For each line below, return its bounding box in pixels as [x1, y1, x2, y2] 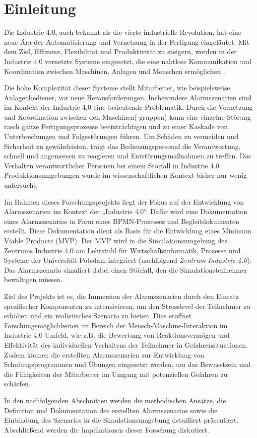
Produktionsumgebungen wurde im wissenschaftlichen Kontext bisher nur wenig [4, 170, 247, 180]
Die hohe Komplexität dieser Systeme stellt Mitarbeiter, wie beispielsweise [4, 82, 230, 93]
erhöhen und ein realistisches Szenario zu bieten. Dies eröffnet [4, 310, 192, 321]
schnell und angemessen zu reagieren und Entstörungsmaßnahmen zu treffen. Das [4, 150, 251, 161]
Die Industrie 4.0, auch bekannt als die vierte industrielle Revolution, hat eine [4, 27, 241, 37]
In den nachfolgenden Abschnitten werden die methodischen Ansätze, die [4, 395, 226, 405]
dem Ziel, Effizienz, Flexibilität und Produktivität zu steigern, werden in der [4, 46, 237, 57]
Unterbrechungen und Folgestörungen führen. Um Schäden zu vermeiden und [4, 131, 239, 142]
